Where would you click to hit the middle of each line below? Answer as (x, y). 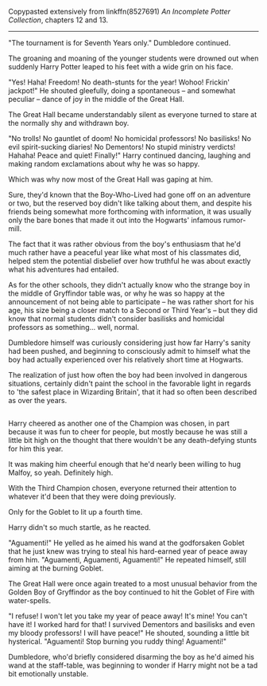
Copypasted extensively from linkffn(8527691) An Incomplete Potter (120, 12)
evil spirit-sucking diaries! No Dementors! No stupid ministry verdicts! (122, 147)
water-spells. (30, 601)
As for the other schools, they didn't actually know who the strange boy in (129, 285)
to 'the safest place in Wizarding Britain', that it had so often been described (133, 392)
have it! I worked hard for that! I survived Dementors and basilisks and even (132, 625)
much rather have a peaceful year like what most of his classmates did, (125, 253)
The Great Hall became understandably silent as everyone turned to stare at (133, 114)
